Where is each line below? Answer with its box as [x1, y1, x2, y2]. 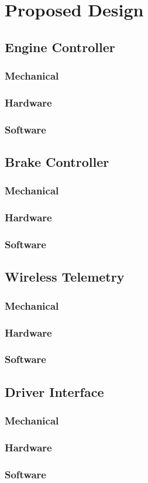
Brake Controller [5, 153, 109, 171]
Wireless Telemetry [5, 268, 125, 286]
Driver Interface [5, 382, 104, 400]
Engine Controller [5, 37, 115, 56]
